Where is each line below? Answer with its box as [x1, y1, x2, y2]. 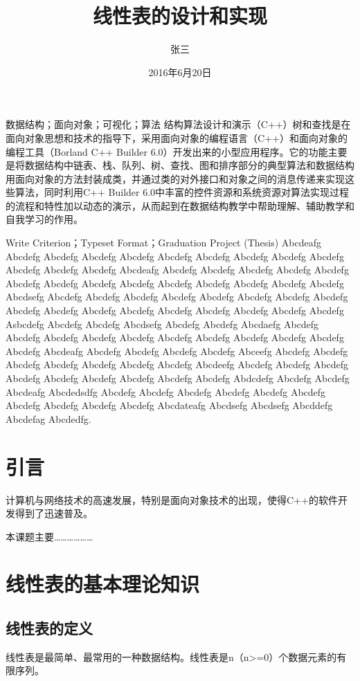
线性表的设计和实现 [92, 1, 267, 30]
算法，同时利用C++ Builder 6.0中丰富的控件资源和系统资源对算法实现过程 [15, 185, 350, 199]
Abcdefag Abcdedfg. [6, 411, 91, 426]
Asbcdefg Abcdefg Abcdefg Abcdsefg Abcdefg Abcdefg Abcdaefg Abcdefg [6, 316, 319, 331]
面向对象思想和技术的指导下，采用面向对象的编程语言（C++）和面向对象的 [6, 130, 348, 145]
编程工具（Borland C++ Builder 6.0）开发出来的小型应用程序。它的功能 [6, 144, 328, 158]
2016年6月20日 [148, 64, 212, 79]
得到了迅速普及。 [15, 506, 93, 520]
